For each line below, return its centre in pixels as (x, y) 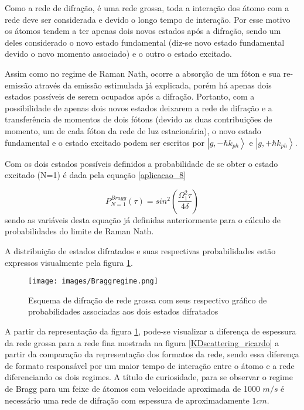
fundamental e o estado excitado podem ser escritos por (105, 142)
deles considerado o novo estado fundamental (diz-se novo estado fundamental (145, 42)
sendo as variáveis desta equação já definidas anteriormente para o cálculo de (143, 219)
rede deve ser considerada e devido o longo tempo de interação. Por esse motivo (148, 19)
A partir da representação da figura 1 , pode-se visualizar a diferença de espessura (151, 331)
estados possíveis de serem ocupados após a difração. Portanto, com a (130, 96)
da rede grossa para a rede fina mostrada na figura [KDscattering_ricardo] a (142, 342)
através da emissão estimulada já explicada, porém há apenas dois (153, 85)
